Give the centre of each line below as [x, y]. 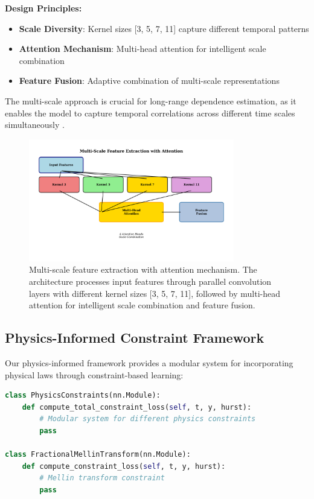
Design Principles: [43, 8]
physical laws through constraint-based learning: [94, 374]
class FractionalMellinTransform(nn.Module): [98, 455]
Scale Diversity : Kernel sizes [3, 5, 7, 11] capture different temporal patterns [164, 28]
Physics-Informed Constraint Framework [135, 338]
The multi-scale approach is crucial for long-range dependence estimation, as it [151, 100]
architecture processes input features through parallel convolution [150, 281]
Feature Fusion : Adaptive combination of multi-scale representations [149, 81]
